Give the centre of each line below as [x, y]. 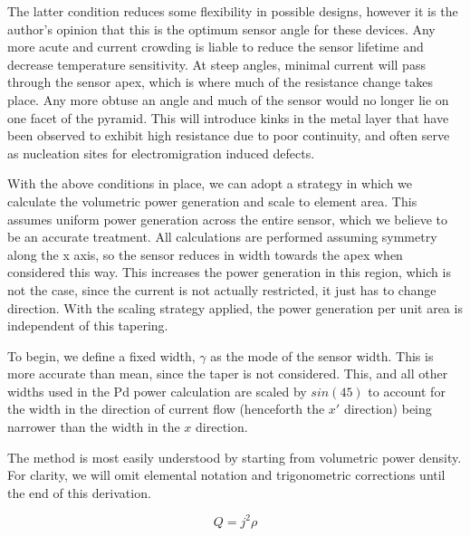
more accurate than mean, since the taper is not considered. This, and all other [228, 373]
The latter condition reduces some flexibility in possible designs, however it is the [233, 11]
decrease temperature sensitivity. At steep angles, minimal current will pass [216, 64]
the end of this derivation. [79, 492]
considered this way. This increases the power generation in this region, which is [229, 272]
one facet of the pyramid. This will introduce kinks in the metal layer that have [228, 117]
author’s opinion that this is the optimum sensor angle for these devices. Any [221, 29]
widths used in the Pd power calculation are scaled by [157, 391]
